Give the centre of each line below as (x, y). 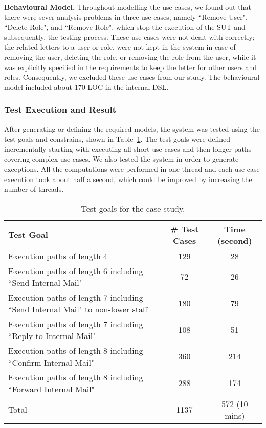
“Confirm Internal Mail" (51, 362)
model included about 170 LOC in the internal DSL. (86, 87)
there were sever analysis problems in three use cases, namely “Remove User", (126, 17)
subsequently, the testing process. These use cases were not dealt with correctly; (129, 37)
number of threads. (34, 189)
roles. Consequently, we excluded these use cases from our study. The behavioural (132, 77)
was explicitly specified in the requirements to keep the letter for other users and (131, 67)
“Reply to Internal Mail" (52, 335)
